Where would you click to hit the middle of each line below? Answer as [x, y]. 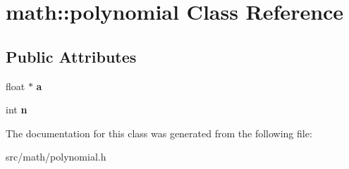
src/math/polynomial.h [56, 157]
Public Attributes [71, 56]
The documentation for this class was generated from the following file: [159, 133]
